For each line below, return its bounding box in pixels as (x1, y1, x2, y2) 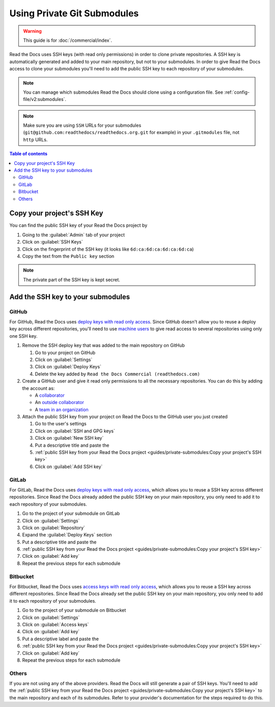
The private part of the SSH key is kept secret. (23, 277, 121, 283)
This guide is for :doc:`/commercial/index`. (23, 37, 112, 43)
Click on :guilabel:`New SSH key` (35, 435, 104, 441)
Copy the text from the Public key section (22, 253, 115, 259)
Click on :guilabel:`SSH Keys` (22, 239, 84, 245)
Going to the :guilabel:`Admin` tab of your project (22, 232, 125, 238)
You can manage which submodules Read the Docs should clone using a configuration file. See (23, 89, 224, 95)
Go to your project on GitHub (35, 349, 96, 356)
